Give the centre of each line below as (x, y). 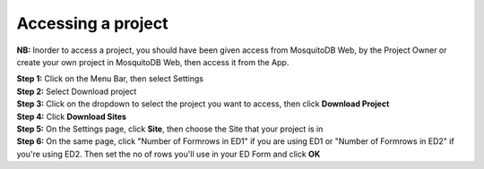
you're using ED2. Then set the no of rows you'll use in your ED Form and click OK (169, 154)
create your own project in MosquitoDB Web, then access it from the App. (153, 62)
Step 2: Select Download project (77, 91)
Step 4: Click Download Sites (72, 116)
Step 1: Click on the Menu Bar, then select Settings (110, 79)
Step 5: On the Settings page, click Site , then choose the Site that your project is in (170, 129)
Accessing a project (93, 23)
